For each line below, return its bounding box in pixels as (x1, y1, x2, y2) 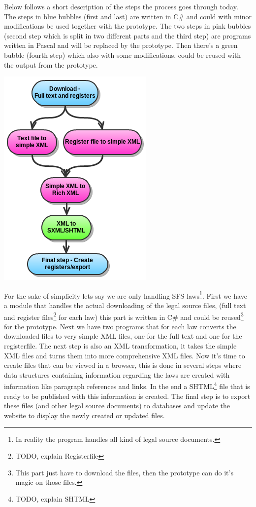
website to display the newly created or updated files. (4, 410, 165, 420)
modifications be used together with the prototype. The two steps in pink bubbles (4, 21, 251, 31)
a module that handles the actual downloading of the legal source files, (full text (4, 300, 246, 310)
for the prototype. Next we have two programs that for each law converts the (4, 321, 236, 331)
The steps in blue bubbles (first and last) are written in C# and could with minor (4, 11, 252, 21)
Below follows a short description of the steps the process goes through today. (4, 1, 238, 11)
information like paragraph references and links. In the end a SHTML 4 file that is (4, 380, 250, 391)
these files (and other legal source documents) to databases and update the (4, 400, 230, 411)
